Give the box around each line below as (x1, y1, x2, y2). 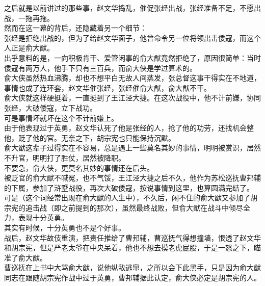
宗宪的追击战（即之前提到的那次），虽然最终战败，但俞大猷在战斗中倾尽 (4, 202, 243, 213)
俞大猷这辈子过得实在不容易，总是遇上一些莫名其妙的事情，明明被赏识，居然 (4, 142, 261, 153)
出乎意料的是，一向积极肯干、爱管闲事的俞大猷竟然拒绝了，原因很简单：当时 (4, 52, 261, 63)
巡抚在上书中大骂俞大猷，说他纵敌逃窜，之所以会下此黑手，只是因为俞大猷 (11, 262, 261, 273)
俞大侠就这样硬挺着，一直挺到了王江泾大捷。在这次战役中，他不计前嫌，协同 (4, 92, 261, 103)
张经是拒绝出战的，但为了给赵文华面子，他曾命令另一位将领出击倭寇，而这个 (4, 32, 261, 43)
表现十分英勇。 (18, 212, 68, 223)
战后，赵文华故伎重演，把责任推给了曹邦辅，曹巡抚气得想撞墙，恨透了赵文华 (4, 232, 261, 243)
